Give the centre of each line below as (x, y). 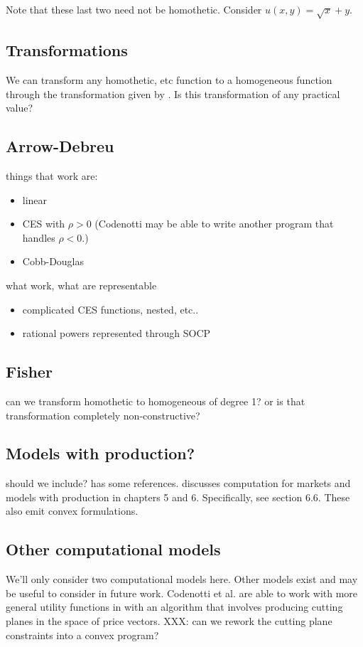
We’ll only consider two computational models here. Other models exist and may (182, 579)
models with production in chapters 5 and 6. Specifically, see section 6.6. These (178, 497)
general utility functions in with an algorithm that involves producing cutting (174, 607)
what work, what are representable (81, 285)
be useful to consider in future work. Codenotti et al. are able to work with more (182, 593)
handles (39, 237)
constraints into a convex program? (82, 635)
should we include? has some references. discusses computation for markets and (178, 483)
